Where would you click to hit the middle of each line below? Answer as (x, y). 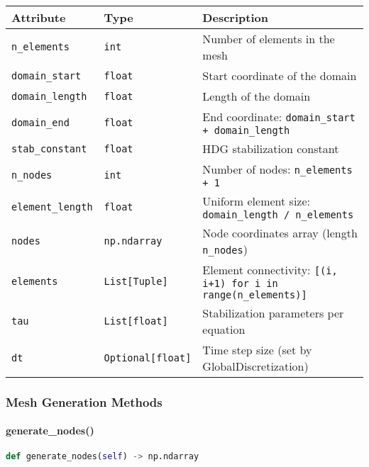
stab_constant (49, 148)
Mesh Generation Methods (84, 401)
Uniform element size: (257, 201)
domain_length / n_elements (278, 215)
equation (224, 329)
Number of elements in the (269, 39)
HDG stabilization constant (271, 148)
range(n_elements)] (255, 295)
